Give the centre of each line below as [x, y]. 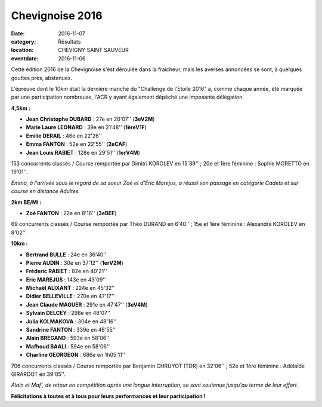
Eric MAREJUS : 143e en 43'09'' [66, 279]
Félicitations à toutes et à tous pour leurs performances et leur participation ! [108, 396]
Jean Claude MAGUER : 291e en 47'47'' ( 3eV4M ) [87, 304]
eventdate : [25, 58]
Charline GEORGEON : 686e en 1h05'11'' [76, 355]
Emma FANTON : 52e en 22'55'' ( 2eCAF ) [77, 144]
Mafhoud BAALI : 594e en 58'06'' [68, 346]
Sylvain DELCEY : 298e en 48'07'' [68, 313]
